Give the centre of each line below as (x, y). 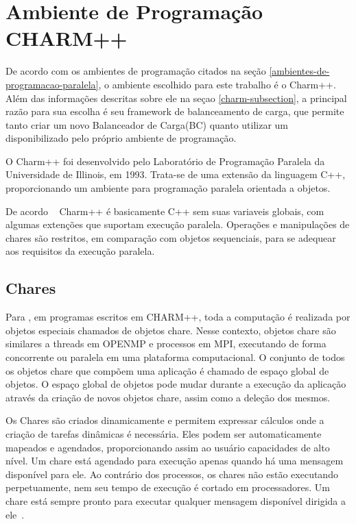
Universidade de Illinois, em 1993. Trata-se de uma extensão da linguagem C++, (176, 174)
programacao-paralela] (52, 84)
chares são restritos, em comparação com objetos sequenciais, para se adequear (171, 237)
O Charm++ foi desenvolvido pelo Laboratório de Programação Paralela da (165, 161)
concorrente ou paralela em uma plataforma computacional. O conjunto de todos (175, 357)
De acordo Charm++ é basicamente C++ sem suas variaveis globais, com (165, 211)
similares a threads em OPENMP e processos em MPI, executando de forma (166, 344)
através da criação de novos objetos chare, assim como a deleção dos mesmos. (168, 397)
